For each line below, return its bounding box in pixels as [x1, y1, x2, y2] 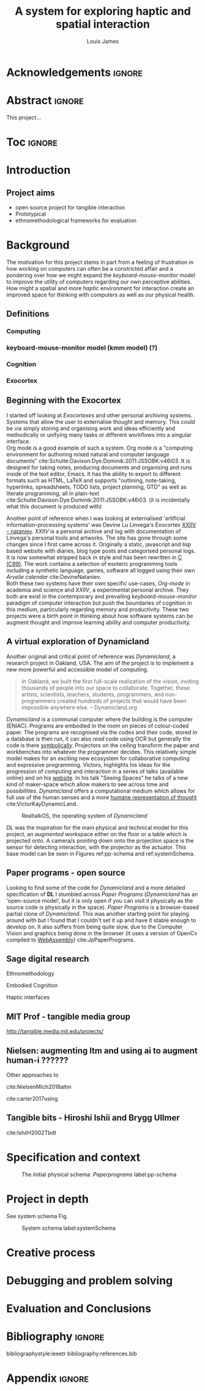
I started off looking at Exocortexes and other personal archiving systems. [6, 412, 193, 419]
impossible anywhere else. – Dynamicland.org [21, 703, 138, 711]
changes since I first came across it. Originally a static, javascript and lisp [6, 540, 192, 548]
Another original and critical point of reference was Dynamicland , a [6, 652, 176, 660]
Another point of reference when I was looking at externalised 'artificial [6, 515, 185, 522]
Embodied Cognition [6, 982, 58, 989]
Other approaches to [6, 1071, 59, 1079]
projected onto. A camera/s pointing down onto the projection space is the [6, 837, 194, 844]
